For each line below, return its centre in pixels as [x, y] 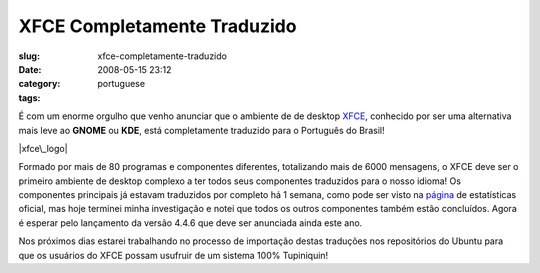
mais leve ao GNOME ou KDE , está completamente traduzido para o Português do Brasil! [201, 130]
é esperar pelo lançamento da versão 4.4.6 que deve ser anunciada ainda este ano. [190, 222]
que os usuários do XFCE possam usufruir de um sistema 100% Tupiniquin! [173, 255]
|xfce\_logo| [43, 148]
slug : [29, 56]
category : [39, 84]
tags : [29, 97]
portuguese [121, 84]
